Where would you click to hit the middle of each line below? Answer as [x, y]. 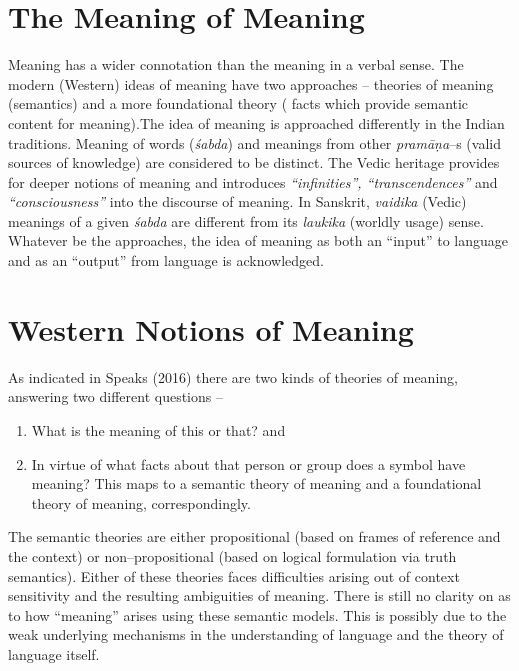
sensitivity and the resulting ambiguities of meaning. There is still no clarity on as [259, 595]
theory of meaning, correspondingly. [141, 502]
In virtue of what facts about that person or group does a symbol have [248, 463]
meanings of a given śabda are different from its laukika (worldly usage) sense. [246, 220]
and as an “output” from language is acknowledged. [166, 260]
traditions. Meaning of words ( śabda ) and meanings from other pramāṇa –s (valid [254, 142]
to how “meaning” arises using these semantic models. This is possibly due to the [257, 614]
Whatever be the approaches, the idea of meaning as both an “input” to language [258, 240]
